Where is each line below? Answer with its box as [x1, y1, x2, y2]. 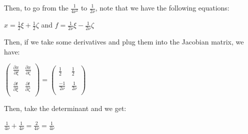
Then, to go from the [4, 2, 68, 12]
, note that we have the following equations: [95, 2, 229, 12]
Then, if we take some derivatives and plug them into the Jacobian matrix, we [4, 36, 244, 46]
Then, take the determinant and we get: [4, 103, 126, 113]
